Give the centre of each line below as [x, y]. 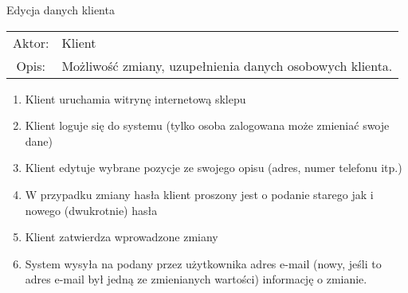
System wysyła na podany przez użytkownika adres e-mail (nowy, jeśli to [203, 263]
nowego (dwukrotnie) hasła [91, 210]
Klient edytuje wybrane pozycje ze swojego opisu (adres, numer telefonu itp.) [214, 168]
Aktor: [31, 42]
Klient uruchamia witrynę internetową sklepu [135, 98]
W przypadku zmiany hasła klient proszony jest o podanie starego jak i [199, 194]
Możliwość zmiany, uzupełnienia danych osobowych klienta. [227, 65]
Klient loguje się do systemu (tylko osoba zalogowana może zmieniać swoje [207, 125]
